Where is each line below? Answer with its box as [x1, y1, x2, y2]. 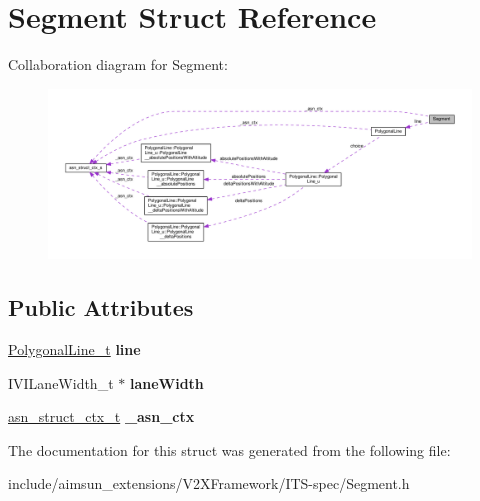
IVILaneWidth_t [8, 372, 114, 393]
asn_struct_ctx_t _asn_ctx [8, 406, 195, 427]
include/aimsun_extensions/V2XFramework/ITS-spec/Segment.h [8, 473, 410, 494]
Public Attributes [8, 292, 194, 323]
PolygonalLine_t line [8, 339, 141, 360]
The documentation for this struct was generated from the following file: [8, 439, 451, 460]
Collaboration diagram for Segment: [8, 54, 228, 75]
